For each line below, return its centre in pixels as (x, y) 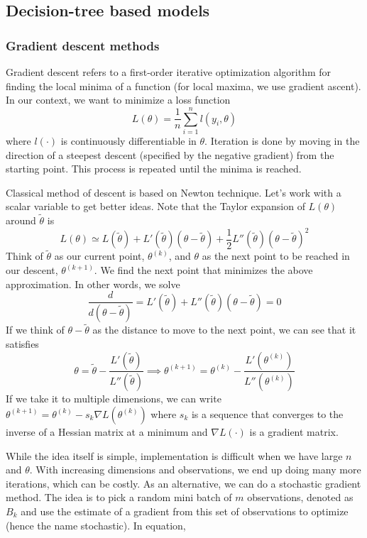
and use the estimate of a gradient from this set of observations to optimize (185, 511)
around (21, 220)
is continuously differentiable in (128, 140)
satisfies (22, 343)
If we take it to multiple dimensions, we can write (114, 399)
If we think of (35, 330)
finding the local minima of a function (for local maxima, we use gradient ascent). (183, 86)
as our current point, (99, 256)
